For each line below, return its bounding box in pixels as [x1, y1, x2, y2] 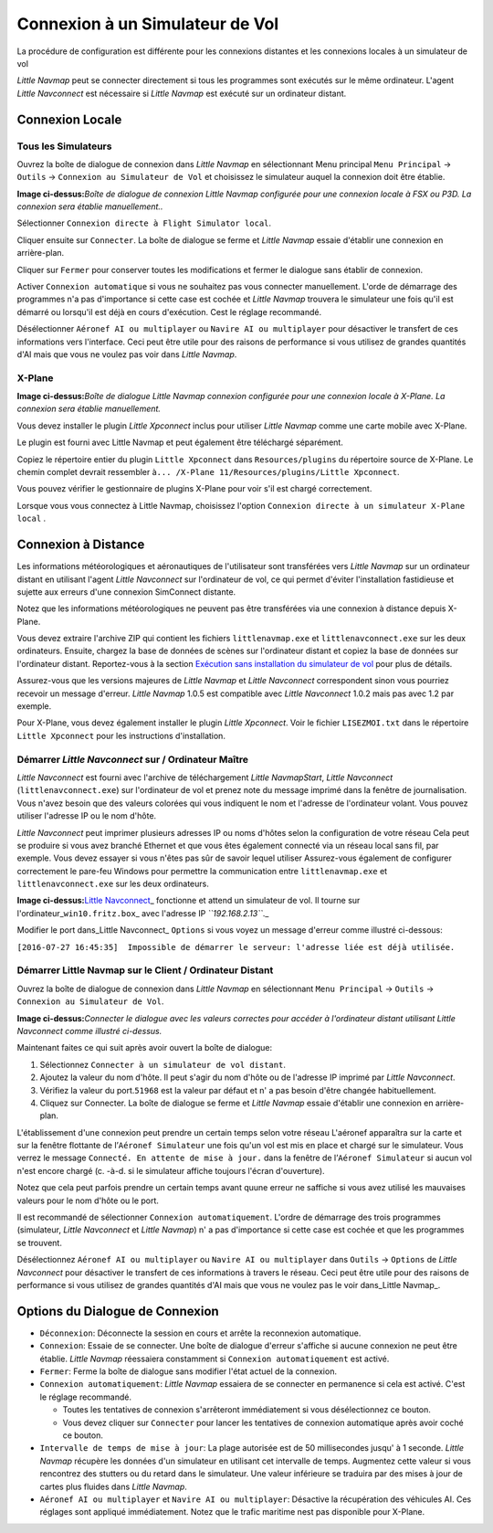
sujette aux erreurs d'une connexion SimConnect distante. [16, 586, 236, 597]
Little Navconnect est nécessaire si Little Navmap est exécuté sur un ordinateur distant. [16, 88, 347, 99]
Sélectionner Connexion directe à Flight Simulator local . [16, 217, 272, 228]
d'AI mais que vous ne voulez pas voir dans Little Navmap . [16, 348, 237, 360]
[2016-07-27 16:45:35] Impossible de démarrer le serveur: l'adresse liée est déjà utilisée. [16, 942, 456, 952]
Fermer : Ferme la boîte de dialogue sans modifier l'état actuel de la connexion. [39, 1366, 338, 1377]
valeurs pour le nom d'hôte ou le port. [16, 1195, 160, 1206]
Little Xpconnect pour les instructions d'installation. [16, 730, 226, 741]
